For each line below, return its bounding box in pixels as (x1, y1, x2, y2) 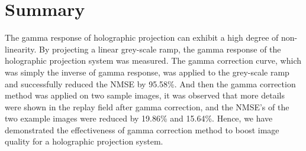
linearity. (5, 42, 37, 55)
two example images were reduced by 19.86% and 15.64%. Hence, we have (5, 112, 273, 124)
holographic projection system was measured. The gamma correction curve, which (5, 54, 302, 67)
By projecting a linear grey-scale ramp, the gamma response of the (39, 42, 281, 55)
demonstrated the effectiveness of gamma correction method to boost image (5, 123, 279, 136)
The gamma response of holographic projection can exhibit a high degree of (5, 31, 279, 44)
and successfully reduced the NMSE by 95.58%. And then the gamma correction (5, 77, 296, 90)
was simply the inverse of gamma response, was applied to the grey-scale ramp (5, 65, 289, 78)
